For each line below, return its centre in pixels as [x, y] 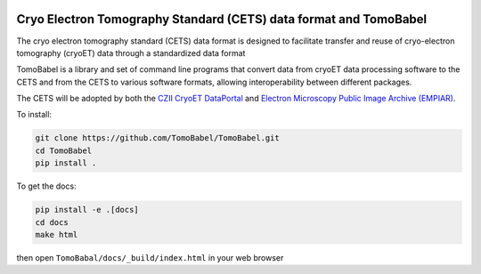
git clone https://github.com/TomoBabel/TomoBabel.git [157, 138]
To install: [34, 115]
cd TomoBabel [64, 150]
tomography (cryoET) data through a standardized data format [131, 52]
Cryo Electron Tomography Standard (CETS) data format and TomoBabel [222, 19]
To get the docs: [46, 186]
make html [57, 234]
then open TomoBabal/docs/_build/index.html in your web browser [150, 257]
